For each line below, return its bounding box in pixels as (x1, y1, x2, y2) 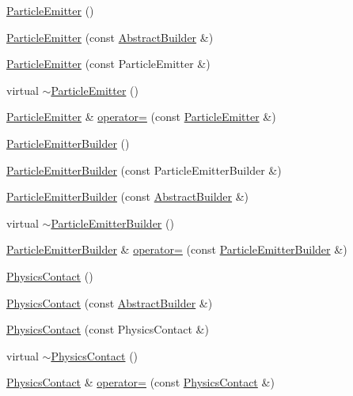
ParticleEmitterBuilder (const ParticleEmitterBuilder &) (6, 161, 282, 178)
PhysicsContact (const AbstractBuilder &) (6, 294, 213, 311)
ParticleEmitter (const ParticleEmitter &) (6, 55, 211, 72)
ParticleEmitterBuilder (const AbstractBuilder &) (6, 188, 249, 205)
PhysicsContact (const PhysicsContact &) (6, 321, 209, 338)
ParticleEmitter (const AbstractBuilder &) (6, 28, 214, 45)
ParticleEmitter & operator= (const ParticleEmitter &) (6, 108, 276, 125)
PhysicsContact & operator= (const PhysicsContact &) (6, 374, 275, 390)
